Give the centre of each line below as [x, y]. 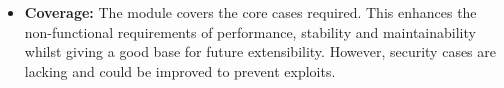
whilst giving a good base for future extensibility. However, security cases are [260, 51]
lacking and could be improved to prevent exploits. [180, 70]
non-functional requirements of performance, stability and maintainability [250, 31]
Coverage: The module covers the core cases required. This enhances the [250, 12]
